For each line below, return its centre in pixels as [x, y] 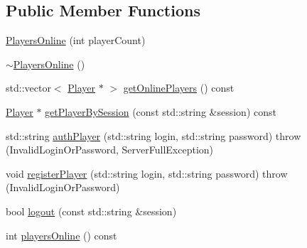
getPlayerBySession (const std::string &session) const [161, 111]
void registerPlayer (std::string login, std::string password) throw [147, 173]
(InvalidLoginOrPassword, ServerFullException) [110, 150]
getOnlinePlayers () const [179, 88]
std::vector [28, 88]
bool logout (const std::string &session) [91, 211]
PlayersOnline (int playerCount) [76, 40]
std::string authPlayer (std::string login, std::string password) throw [153, 135]
